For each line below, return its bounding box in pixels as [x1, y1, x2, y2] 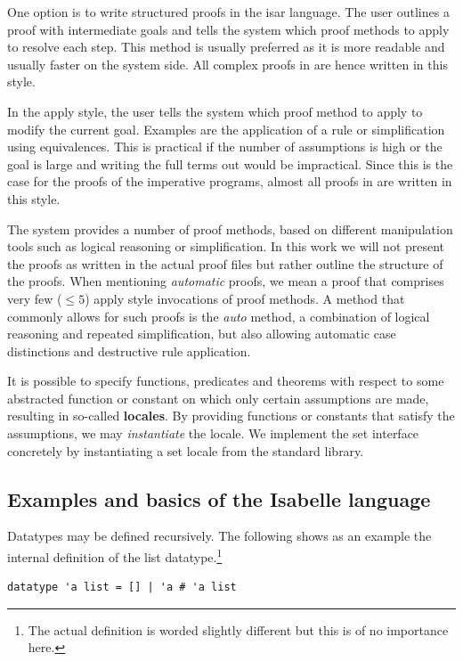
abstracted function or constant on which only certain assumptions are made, [7, 388, 429, 407]
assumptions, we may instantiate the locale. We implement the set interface [7, 424, 419, 443]
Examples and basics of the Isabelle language [7, 485, 431, 512]
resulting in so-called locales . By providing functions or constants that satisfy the [7, 406, 455, 425]
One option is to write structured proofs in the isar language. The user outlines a [7, 3, 450, 20]
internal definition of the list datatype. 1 [7, 545, 223, 566]
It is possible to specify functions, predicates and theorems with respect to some [7, 371, 444, 390]
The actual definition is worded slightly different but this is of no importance [28, 620, 449, 639]
